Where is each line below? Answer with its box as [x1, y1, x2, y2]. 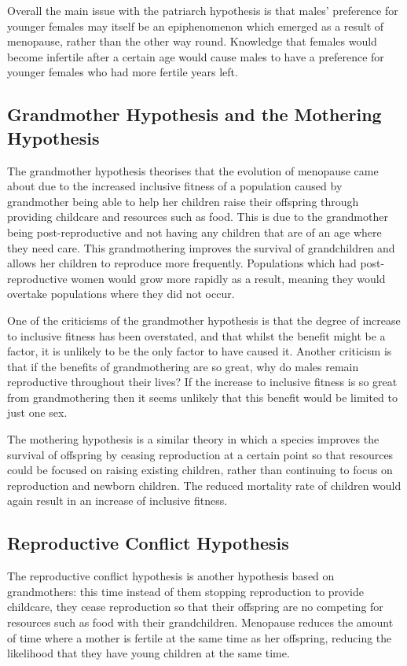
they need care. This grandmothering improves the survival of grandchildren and [7, 239, 395, 256]
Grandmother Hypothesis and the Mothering [7, 102, 382, 127]
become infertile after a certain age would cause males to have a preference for [7, 48, 384, 64]
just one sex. [7, 404, 68, 421]
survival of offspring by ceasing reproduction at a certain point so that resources [7, 446, 394, 462]
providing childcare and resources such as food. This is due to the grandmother [7, 208, 388, 225]
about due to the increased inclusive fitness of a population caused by [7, 178, 343, 194]
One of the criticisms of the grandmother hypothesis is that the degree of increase [7, 311, 401, 328]
